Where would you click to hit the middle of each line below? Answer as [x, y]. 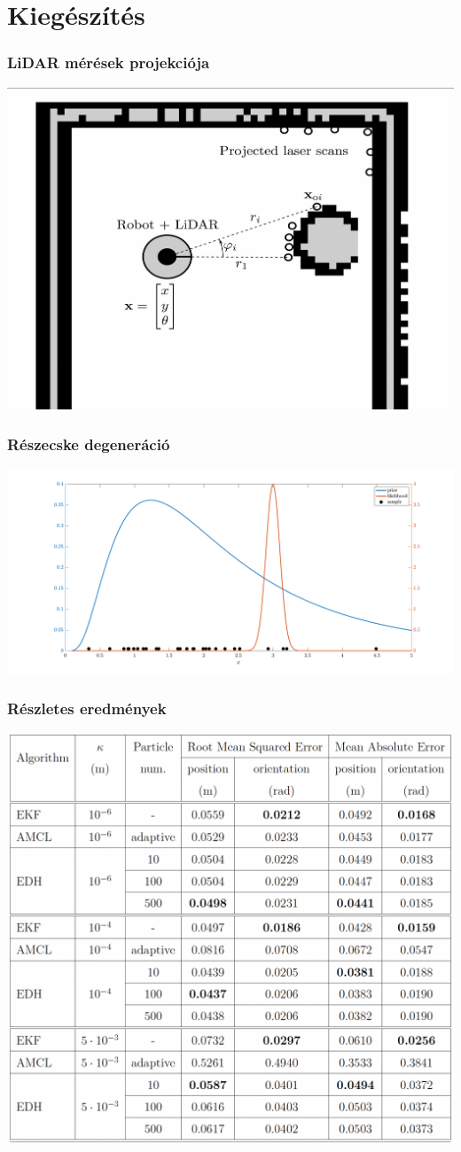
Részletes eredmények [87, 708]
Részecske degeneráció [89, 444]
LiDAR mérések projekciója [109, 62]
